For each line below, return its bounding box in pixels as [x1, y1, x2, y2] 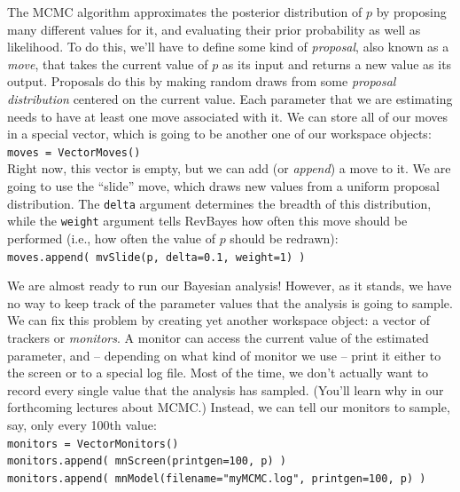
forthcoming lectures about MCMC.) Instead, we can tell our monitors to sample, [7, 398, 450, 417]
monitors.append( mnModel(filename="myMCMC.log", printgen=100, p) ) [7, 472, 426, 485]
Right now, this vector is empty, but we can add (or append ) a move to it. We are [7, 159, 451, 178]
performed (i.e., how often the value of [7, 228, 215, 247]
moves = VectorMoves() [7, 146, 141, 159]
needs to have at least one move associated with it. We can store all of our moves [7, 107, 448, 125]
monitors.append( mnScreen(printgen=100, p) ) [7, 455, 286, 468]
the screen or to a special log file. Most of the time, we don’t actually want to [7, 363, 429, 382]
